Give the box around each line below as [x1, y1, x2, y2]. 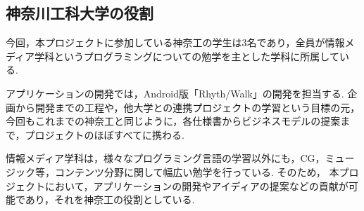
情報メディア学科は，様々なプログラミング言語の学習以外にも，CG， [6, 151, 325, 165]
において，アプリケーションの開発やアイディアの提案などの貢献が [44, 178, 349, 193]
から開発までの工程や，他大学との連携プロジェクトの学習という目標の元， [15, 100, 360, 114]
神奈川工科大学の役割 [6, 2, 153, 24]
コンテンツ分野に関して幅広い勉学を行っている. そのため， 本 [54, 164, 339, 179]
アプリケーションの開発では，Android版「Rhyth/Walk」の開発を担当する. [6, 86, 344, 100]
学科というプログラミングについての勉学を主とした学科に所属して [34, 48, 339, 63]
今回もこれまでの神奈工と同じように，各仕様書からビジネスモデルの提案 [6, 114, 341, 128]
